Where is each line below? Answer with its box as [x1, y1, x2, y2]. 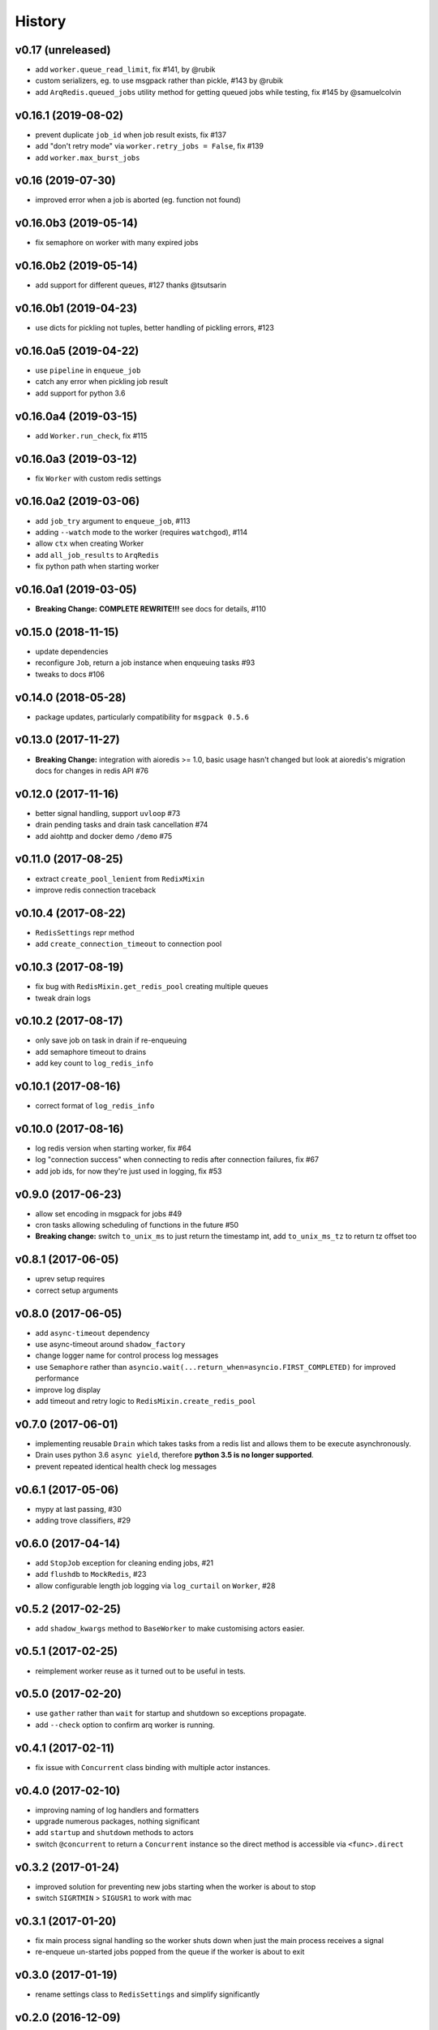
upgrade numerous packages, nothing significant [35, 1816, 200, 1826]
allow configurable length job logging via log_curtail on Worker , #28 [35, 1580, 276, 1591]
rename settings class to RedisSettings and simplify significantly [35, 1989, 260, 1999]
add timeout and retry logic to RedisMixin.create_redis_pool [35, 1397, 256, 1406]
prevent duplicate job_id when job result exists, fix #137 [35, 130, 227, 140]
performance [35, 1373, 79, 1384]
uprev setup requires [35, 1274, 105, 1284]
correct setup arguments [35, 1285, 118, 1295]
